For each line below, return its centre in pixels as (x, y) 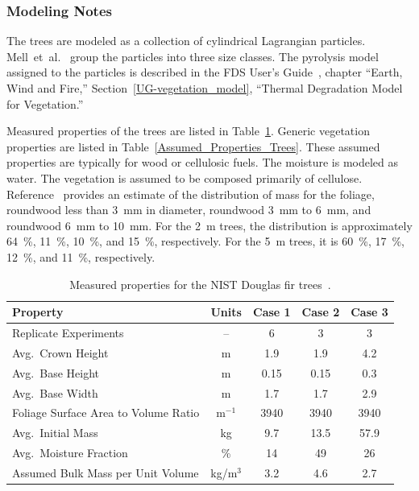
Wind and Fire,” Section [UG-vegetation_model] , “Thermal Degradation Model (205, 88)
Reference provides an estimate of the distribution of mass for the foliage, (191, 194)
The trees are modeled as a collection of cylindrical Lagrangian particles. (186, 41)
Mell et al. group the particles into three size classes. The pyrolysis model (193, 56)
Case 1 (272, 312)
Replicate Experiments (68, 332)
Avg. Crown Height (60, 352)
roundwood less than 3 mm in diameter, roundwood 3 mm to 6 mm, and (189, 210)
